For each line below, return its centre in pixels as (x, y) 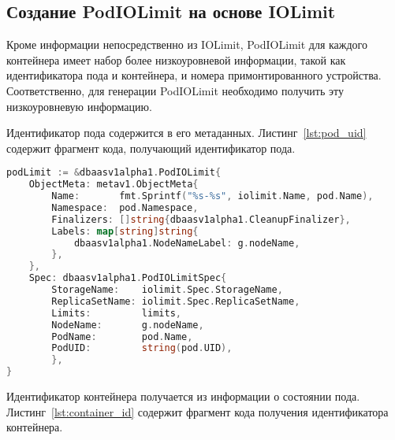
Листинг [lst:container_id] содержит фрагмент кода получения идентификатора (197, 411)
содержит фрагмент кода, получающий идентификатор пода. (151, 148)
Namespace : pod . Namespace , (125, 207)
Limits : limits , (116, 313)
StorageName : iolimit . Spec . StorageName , (167, 290)
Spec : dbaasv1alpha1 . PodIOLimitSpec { (128, 278)
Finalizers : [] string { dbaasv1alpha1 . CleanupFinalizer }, (201, 219)
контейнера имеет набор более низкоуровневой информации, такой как (176, 59)
